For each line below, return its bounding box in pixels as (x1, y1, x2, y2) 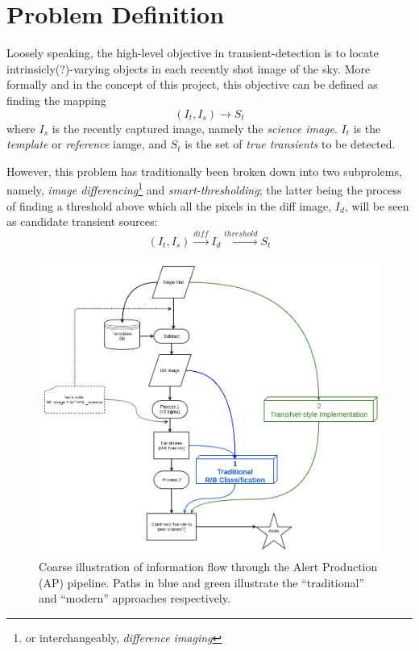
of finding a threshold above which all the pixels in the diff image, (6, 197, 332, 214)
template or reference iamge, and (6, 136, 167, 152)
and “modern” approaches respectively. (39, 590, 230, 607)
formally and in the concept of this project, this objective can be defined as (6, 76, 378, 93)
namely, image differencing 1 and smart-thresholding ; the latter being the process (6, 179, 402, 198)
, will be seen (344, 197, 409, 214)
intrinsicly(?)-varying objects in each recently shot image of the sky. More (6, 60, 371, 77)
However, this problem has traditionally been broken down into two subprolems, (6, 162, 402, 179)
